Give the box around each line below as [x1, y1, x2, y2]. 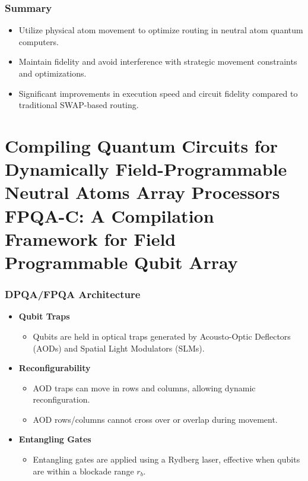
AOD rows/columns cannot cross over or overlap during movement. [33, 413, 278, 425]
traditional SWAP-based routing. [18, 99, 139, 111]
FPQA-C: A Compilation [5, 203, 214, 227]
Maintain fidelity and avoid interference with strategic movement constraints [18, 55, 297, 68]
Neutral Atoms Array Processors [5, 180, 280, 204]
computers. [18, 35, 59, 48]
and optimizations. [18, 67, 87, 79]
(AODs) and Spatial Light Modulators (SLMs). [33, 341, 205, 354]
